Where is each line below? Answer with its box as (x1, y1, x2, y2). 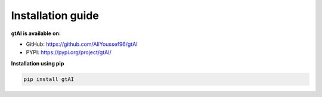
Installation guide (11, 9, 100, 22)
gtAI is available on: (11, 30, 61, 37)
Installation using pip (11, 60, 64, 67)
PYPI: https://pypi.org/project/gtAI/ (26, 49, 112, 56)
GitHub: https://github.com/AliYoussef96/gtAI (26, 40, 138, 48)
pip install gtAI (23, 76, 75, 83)
